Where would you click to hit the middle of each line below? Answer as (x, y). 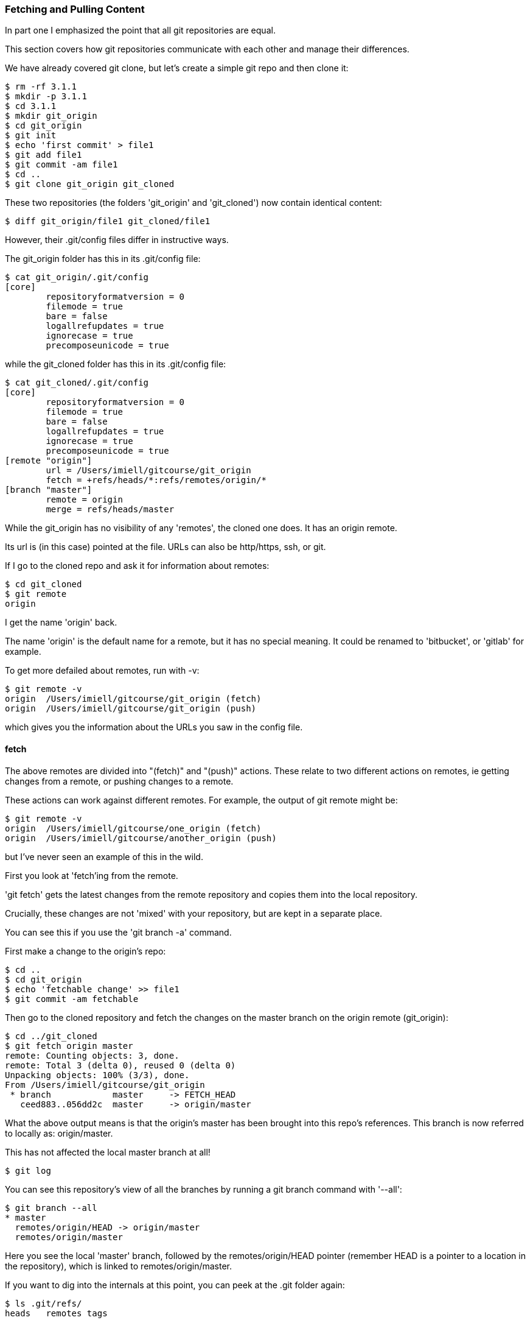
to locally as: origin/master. (59, 1133)
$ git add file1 (44, 155)
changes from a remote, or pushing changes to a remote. (119, 781)
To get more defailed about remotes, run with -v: (102, 671)
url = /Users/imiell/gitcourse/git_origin (148, 471)
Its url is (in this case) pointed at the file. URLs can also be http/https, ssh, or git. (166, 547)
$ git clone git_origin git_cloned (90, 184)
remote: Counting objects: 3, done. (92, 1055)
